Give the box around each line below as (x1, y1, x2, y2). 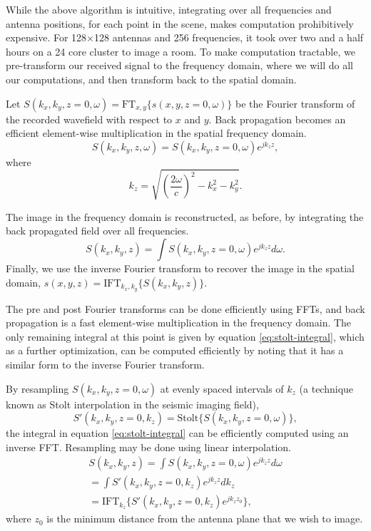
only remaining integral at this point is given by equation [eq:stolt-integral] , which (6, 329, 365, 344)
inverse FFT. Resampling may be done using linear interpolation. (6, 439, 291, 454)
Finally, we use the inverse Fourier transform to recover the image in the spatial (6, 261, 355, 276)
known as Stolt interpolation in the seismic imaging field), (6, 396, 259, 411)
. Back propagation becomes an (208, 111, 346, 126)
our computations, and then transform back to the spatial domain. (6, 71, 297, 86)
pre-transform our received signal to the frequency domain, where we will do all (6, 58, 353, 73)
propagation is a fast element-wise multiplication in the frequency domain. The (6, 315, 352, 330)
